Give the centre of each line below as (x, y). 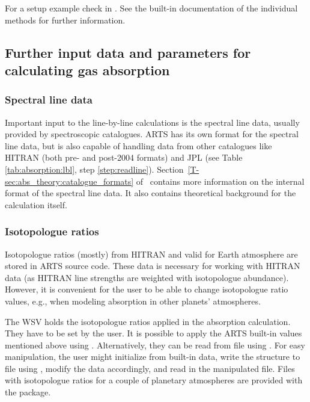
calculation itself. (36, 204)
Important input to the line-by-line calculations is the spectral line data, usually (152, 122)
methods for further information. (65, 20)
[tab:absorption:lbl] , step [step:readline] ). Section (94, 169)
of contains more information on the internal (220, 181)
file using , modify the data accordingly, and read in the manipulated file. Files (150, 368)
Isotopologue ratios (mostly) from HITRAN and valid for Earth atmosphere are (151, 254)
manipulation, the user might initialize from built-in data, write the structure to (153, 357)
